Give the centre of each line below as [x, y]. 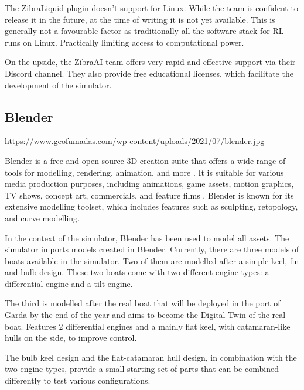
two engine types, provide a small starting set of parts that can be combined [142, 369]
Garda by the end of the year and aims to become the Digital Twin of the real [145, 315]
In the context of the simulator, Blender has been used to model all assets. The [147, 237]
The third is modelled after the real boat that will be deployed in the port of [143, 303]
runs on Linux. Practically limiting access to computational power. [124, 42]
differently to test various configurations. [78, 380]
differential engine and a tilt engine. [69, 283]
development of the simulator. [58, 85]
